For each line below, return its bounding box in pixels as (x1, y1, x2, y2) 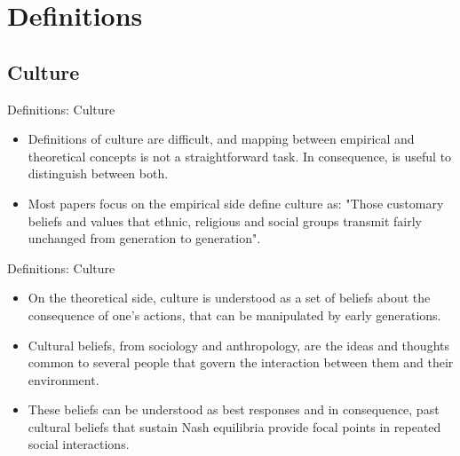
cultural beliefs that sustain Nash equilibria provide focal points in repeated (28, 417, 441, 436)
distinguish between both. (28, 164, 169, 183)
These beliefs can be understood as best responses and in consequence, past (28, 400, 440, 419)
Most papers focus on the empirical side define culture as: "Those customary (28, 193, 444, 212)
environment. (28, 370, 99, 389)
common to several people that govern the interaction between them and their (28, 353, 454, 372)
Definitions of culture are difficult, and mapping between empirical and (28, 130, 415, 148)
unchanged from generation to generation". (28, 229, 261, 248)
